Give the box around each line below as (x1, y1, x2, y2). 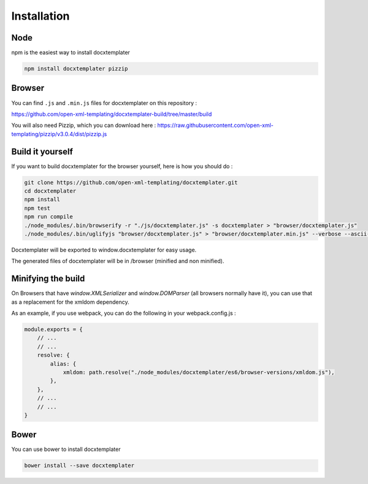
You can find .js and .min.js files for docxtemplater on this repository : (11, 99, 197, 107)
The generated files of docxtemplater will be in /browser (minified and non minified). (11, 258, 224, 265)
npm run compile (24, 213, 74, 220)
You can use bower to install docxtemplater (11, 445, 121, 453)
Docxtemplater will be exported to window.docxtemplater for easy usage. (11, 246, 197, 253)
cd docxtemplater (24, 188, 77, 194)
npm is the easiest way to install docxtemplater (11, 49, 130, 56)
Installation (11, 9, 70, 23)
